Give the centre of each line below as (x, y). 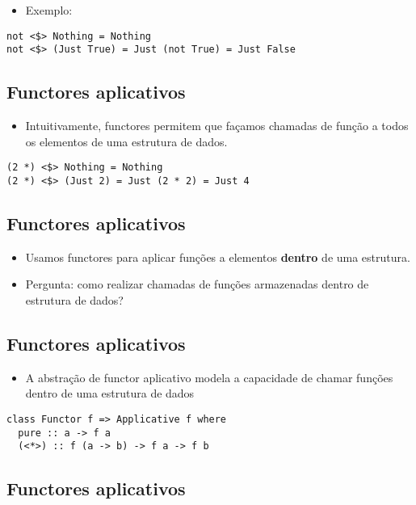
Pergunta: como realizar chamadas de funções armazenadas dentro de (197, 284)
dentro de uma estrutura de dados (110, 393)
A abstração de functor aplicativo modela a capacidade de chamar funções (209, 377)
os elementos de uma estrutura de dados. (126, 141)
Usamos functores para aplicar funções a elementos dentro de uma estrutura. (218, 257)
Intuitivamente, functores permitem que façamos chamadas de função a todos (217, 126)
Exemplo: (49, 10)
